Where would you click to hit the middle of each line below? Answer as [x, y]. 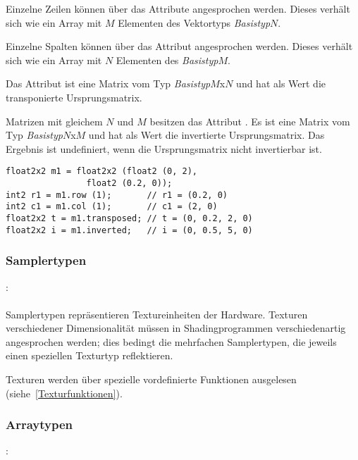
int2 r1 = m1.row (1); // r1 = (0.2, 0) [117, 195]
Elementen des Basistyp [167, 60]
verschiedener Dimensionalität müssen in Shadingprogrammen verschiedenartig [176, 328]
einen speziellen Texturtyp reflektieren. [89, 355]
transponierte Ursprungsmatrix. [74, 97]
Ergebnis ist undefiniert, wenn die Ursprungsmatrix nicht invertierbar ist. [164, 148]
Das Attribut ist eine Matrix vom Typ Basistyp [108, 83]
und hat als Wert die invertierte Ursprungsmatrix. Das [206, 135]
